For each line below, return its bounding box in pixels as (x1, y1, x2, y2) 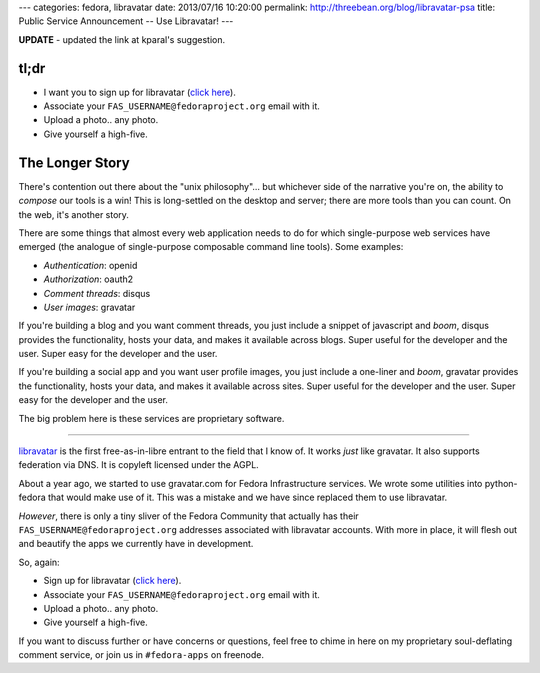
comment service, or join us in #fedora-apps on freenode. (18, 649, 265, 661)
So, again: (18, 556, 60, 568)
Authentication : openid (43, 259, 138, 271)
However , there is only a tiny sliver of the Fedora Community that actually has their (18, 510, 359, 522)
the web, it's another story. (18, 208, 130, 220)
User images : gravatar (43, 301, 136, 313)
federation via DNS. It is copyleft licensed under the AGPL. (18, 459, 259, 471)
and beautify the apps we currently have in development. (18, 538, 254, 550)
